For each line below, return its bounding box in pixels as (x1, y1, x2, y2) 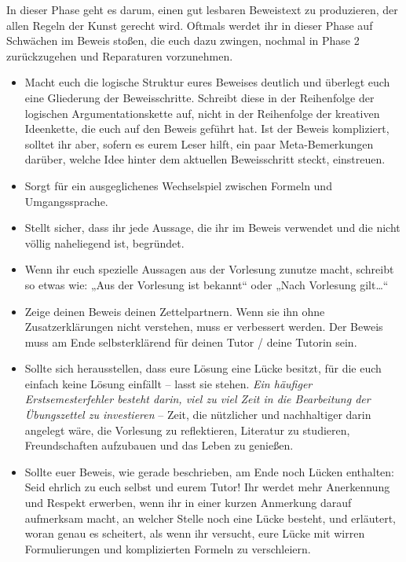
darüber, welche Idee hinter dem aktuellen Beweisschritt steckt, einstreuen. (24, 151, 386, 167)
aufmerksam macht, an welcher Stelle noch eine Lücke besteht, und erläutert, (24, 509, 396, 526)
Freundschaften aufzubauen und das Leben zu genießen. (24, 437, 294, 454)
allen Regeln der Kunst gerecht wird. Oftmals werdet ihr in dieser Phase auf (6, 17, 373, 33)
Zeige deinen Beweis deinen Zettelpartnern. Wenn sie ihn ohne (24, 303, 325, 319)
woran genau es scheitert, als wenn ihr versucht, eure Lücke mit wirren (24, 525, 365, 542)
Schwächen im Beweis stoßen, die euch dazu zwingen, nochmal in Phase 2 (6, 32, 360, 49)
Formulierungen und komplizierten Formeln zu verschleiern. (24, 540, 311, 556)
